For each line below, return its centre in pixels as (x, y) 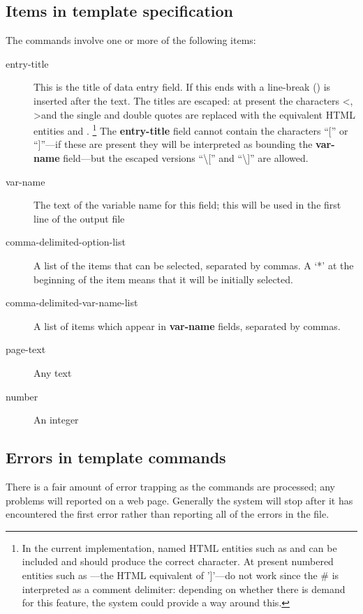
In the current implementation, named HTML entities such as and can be (179, 547)
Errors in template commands (116, 457)
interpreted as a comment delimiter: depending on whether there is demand (184, 589)
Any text (53, 372)
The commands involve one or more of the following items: (131, 40)
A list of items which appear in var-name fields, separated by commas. (187, 325)
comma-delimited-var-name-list (72, 302)
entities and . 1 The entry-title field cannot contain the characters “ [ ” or (191, 129)
